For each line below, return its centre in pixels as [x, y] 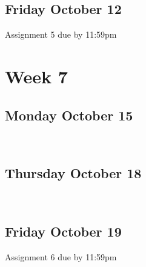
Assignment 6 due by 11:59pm [61, 256]
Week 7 [36, 76]
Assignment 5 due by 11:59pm [61, 34]
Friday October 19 [63, 231]
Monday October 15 [69, 115]
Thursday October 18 [73, 173]
